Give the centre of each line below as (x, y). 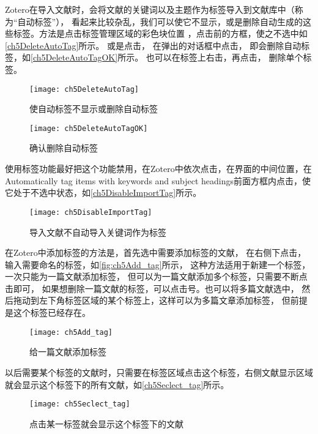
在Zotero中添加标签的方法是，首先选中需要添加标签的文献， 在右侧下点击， (156, 253)
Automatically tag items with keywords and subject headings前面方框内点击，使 (158, 180)
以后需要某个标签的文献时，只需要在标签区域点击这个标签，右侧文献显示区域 (159, 372)
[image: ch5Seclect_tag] (80, 404)
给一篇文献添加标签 (68, 352)
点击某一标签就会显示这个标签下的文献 (106, 423)
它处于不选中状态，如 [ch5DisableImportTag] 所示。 (103, 193)
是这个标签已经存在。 (48, 312)
